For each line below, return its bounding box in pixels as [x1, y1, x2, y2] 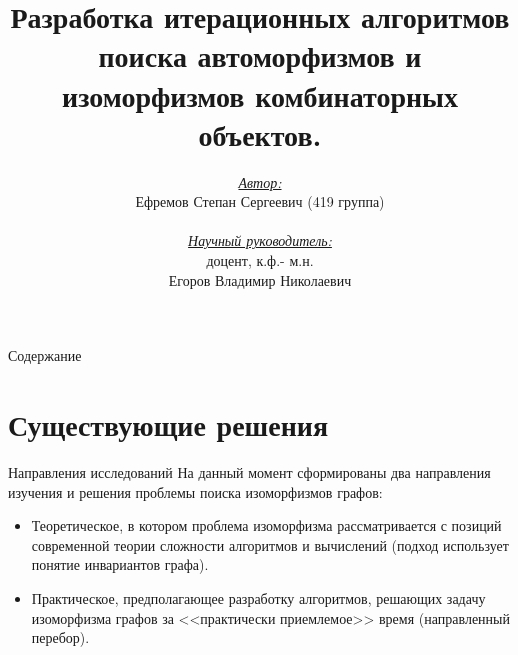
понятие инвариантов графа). [31, 554, 209, 575]
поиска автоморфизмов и [98, 35, 422, 76]
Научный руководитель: [188, 230, 332, 251]
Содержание [8, 345, 82, 366]
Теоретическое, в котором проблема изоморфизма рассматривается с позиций [31, 515, 502, 536]
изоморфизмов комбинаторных [62, 74, 458, 115]
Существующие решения [8, 404, 329, 445]
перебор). [31, 627, 90, 648]
